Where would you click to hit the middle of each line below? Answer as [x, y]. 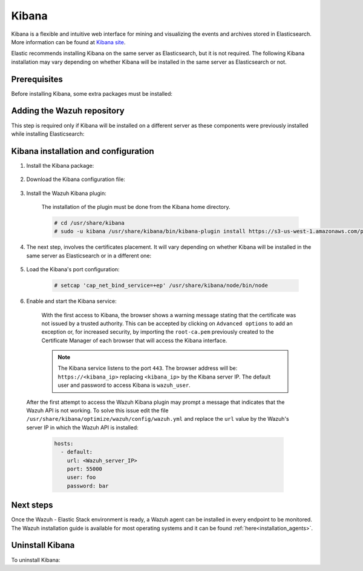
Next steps [32, 505]
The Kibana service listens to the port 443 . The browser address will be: [148, 368]
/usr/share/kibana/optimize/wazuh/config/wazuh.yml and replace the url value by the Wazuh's [158, 419]
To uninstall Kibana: [36, 559]
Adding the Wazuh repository [68, 111]
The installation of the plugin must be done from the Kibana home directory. [136, 207]
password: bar [88, 486]
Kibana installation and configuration [83, 151]
